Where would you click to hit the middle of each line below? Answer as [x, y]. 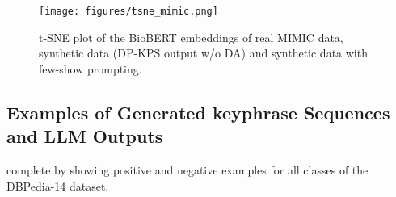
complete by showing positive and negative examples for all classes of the [187, 170]
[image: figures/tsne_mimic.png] [128, 11]
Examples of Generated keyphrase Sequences [198, 112]
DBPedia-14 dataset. [58, 185]
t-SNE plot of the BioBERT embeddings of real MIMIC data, [191, 37]
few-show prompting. [91, 68]
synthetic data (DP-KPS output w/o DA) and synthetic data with [203, 53]
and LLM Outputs [85, 136]
